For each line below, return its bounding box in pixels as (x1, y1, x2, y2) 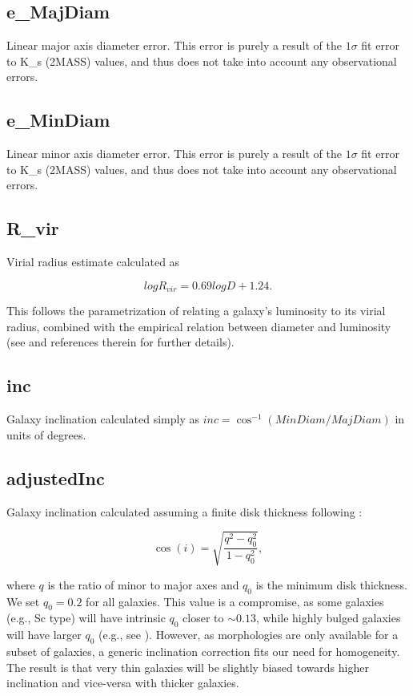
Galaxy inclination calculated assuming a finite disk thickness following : (6, 503, 363, 520)
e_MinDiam (6, 107, 110, 132)
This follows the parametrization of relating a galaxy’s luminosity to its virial (6, 302, 386, 319)
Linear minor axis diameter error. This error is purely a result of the (6, 145, 342, 162)
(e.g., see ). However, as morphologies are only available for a (98, 626, 399, 643)
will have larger (6, 626, 82, 643)
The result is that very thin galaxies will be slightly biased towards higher (6, 658, 369, 675)
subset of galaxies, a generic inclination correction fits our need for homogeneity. (6, 642, 400, 659)
